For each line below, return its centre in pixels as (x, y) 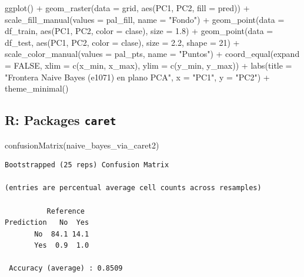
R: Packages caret (61, 120)
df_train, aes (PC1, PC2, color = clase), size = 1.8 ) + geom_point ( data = (139, 31)
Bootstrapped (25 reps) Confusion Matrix (87, 165)
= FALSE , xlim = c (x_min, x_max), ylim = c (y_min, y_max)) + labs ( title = (148, 65)
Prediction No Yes (47, 223)
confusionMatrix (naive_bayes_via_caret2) (82, 145)
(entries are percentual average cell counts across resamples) (133, 188)
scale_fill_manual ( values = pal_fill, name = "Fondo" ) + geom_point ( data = (145, 19)
